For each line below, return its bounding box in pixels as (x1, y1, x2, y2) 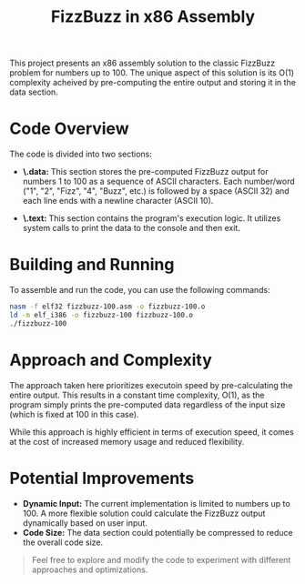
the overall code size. (22, 537, 104, 548)
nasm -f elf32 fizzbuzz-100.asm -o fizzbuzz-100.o (9, 302, 206, 311)
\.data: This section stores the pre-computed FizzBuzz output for (22, 166, 269, 177)
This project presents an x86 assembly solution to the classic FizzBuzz (9, 57, 276, 69)
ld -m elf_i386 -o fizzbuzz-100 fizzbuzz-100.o (9, 310, 194, 319)
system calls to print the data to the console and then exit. (22, 223, 241, 234)
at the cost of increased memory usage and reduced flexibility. (9, 436, 245, 447)
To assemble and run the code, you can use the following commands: (9, 285, 270, 296)
